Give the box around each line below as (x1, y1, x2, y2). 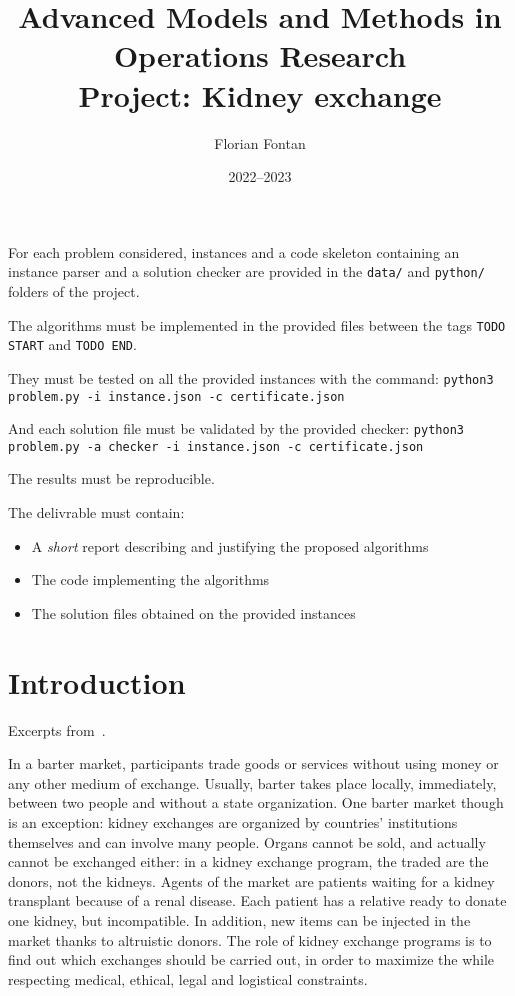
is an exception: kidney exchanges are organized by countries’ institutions (8, 811, 458, 832)
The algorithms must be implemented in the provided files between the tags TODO (8, 314, 506, 335)
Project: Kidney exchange (78, 74, 442, 115)
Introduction (8, 661, 186, 702)
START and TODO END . (8, 334, 137, 355)
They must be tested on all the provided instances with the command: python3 (8, 367, 494, 388)
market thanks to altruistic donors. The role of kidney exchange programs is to (8, 929, 492, 950)
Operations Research (113, 35, 407, 76)
